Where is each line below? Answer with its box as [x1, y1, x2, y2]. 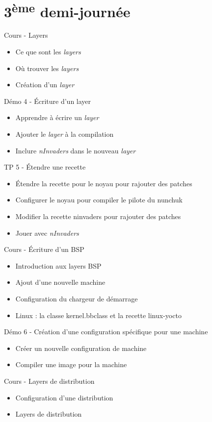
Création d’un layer [15, 79, 75, 90]
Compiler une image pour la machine [15, 359, 127, 370]
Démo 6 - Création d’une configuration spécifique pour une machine [4, 326, 208, 337]
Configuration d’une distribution [15, 392, 113, 402]
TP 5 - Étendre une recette [4, 162, 86, 172]
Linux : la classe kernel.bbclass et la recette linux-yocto [15, 310, 182, 320]
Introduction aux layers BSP [15, 260, 102, 271]
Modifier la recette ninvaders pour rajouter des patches [15, 211, 181, 221]
